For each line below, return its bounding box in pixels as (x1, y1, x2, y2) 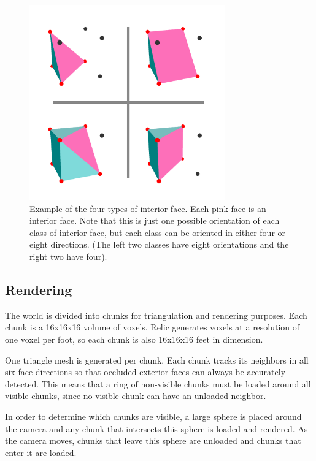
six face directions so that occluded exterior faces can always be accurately (5, 365, 286, 378)
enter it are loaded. (5, 446, 77, 459)
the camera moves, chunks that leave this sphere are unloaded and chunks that (5, 434, 301, 447)
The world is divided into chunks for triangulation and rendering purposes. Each (5, 308, 307, 321)
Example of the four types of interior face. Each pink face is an (29, 202, 266, 215)
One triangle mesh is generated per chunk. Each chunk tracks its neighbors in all (5, 353, 309, 366)
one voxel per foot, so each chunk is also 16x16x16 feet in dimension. (5, 332, 263, 345)
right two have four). (29, 250, 107, 262)
